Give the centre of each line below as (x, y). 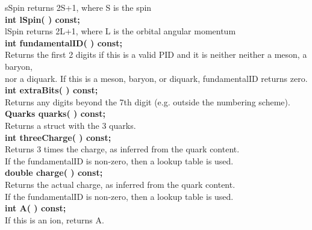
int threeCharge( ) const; (58, 137)
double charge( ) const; (54, 172)
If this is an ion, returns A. (55, 219)
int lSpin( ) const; (42, 19)
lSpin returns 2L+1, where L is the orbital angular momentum (120, 31)
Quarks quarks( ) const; (55, 113)
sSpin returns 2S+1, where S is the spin (78, 7)
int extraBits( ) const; (51, 90)
